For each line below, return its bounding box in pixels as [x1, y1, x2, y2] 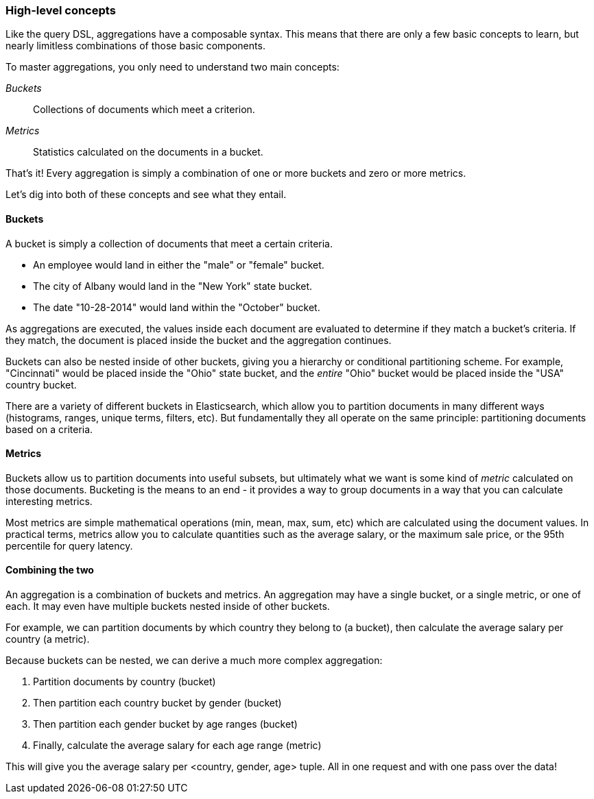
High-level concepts [5, 3, 116, 17]
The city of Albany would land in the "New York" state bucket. [33, 280, 313, 292]
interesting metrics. [5, 495, 93, 507]
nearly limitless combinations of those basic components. [5, 40, 265, 52]
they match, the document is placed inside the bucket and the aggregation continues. [5, 334, 392, 346]
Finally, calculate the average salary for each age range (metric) [33, 739, 322, 752]
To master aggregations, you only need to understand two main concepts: [5, 61, 340, 73]
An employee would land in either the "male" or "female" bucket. [33, 258, 324, 271]
